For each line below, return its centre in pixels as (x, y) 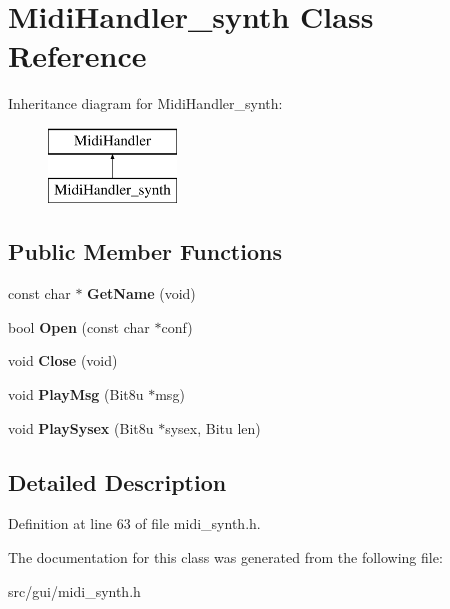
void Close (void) (63, 360)
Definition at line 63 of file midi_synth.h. (134, 523)
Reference (77, 55)
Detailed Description (117, 481)
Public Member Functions (145, 251)
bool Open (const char (79, 326)
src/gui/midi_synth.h (74, 590)
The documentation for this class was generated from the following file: (225, 557)
